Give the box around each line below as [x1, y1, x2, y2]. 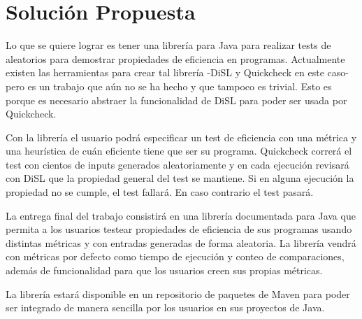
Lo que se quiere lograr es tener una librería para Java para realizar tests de [6, 38, 331, 52]
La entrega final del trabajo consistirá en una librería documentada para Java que [6, 208, 356, 222]
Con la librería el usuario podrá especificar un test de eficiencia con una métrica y [6, 129, 357, 144]
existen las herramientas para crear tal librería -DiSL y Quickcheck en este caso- [6, 65, 349, 80]
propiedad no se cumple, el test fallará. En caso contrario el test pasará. [6, 185, 314, 199]
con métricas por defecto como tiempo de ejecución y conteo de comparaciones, [6, 249, 345, 264]
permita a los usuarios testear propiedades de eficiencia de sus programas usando [6, 222, 352, 236]
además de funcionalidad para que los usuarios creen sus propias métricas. [6, 263, 323, 278]
